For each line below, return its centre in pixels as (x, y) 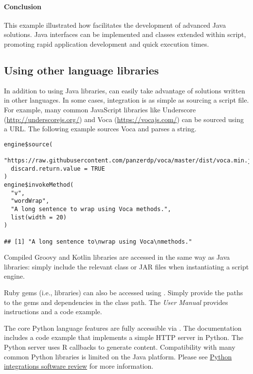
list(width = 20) (39, 217)
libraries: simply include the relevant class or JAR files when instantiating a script (126, 266)
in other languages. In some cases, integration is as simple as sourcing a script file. (126, 100)
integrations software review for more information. (79, 366)
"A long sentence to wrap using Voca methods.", (91, 209)
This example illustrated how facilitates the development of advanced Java (115, 25)
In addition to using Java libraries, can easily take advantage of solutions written (125, 90)
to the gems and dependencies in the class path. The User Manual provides (116, 302)
